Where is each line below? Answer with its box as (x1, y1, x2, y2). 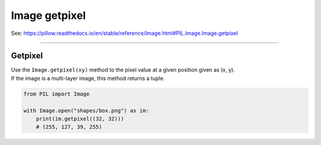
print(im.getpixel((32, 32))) (36, 115, 124, 122)
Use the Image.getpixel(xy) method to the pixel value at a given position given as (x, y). (11, 66, 235, 73)
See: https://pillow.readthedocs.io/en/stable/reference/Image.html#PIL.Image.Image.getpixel (11, 30, 238, 37)
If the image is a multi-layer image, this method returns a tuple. (11, 75, 165, 82)
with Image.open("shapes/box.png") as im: (23, 107, 149, 114)
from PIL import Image (23, 91, 90, 97)
